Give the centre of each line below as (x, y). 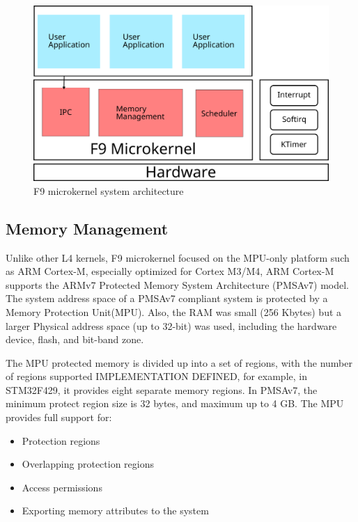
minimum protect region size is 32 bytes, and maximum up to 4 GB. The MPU (175, 403)
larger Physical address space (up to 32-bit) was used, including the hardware (171, 325)
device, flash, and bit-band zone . (75, 339)
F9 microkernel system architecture (109, 190)
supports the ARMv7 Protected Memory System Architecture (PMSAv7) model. (177, 284)
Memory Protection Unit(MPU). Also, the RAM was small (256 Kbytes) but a (174, 311)
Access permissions (62, 487)
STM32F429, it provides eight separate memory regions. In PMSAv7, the (162, 389)
